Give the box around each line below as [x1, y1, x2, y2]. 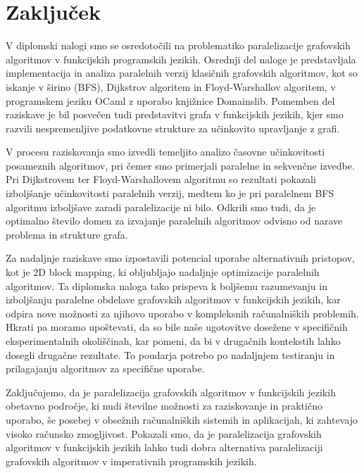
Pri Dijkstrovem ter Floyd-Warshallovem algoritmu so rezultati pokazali [6, 172, 316, 187]
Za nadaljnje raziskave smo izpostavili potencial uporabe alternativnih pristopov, [6, 251, 355, 265]
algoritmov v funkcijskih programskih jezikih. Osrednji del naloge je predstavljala [6, 51, 356, 66]
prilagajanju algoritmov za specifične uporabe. [6, 361, 205, 376]
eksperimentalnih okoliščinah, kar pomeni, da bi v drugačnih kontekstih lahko [6, 334, 341, 348]
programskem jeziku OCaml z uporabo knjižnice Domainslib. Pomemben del [6, 93, 335, 108]
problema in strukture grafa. [6, 227, 128, 241]
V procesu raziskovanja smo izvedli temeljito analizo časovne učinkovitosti [6, 144, 325, 159]
